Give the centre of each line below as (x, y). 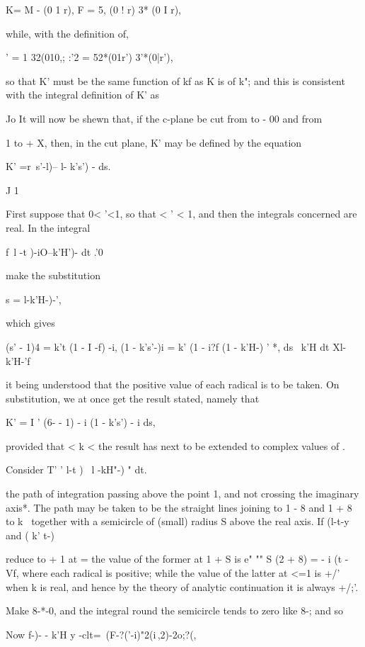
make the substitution (53, 275)
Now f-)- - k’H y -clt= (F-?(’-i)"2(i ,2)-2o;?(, (101, 634)
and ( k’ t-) (30, 535)
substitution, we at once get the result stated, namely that (133, 398)
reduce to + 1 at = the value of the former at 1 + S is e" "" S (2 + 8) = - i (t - (177, 559)
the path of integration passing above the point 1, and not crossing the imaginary (182, 494)
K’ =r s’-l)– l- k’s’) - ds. (58, 166)
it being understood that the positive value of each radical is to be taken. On (173, 384)
